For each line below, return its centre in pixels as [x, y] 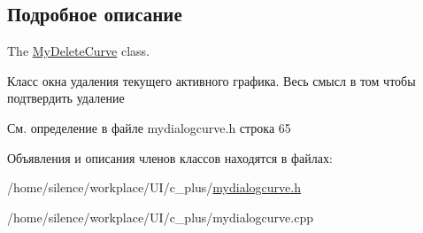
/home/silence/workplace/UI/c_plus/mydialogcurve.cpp [160, 217]
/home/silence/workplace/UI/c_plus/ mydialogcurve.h [154, 187]
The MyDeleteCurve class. [78, 51]
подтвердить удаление [66, 98]
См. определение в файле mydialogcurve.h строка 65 [149, 127]
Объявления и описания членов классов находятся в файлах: [170, 157]
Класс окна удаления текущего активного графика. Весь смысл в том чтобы [211, 80]
